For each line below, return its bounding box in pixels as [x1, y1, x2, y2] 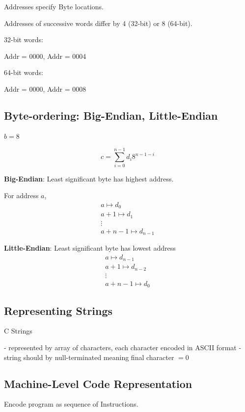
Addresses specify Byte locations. [4, 1, 104, 11]
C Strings [4, 326, 32, 336]
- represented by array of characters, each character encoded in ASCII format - [4, 342, 242, 353]
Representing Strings [4, 303, 113, 318]
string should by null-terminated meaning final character [4, 352, 174, 362]
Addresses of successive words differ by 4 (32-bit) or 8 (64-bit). [4, 18, 192, 28]
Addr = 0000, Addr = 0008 [4, 83, 86, 94]
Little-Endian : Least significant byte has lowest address [4, 243, 176, 253]
